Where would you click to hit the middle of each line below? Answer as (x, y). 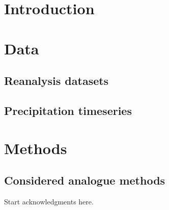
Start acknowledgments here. (49, 201)
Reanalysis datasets (57, 81)
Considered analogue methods (85, 180)
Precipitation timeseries (68, 110)
